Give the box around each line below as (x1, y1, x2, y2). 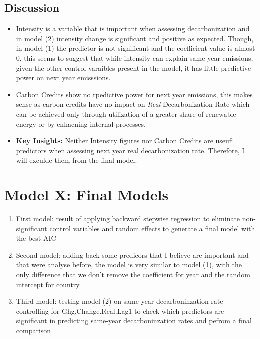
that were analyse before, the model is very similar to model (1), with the (16, 259, 242, 270)
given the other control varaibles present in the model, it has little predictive (16, 62, 251, 73)
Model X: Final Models (4, 184, 169, 205)
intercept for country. (16, 279, 81, 289)
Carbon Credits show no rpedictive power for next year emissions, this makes (16, 89, 253, 99)
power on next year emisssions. (16, 72, 111, 83)
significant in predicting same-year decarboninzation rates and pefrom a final (16, 315, 252, 326)
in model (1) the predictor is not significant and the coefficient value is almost (16, 43, 255, 53)
